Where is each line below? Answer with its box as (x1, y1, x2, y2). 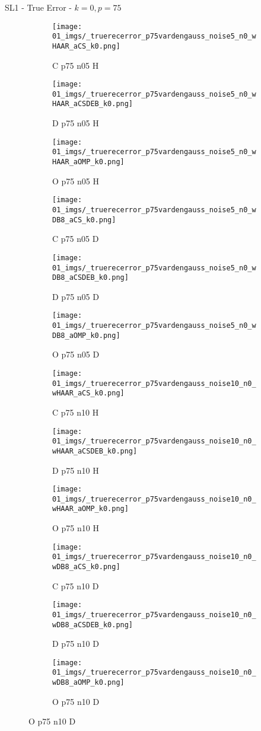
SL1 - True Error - (5, 1, 72, 13)
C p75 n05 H (52, 59, 99, 71)
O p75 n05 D (52, 348, 100, 360)
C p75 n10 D (52, 579, 99, 592)
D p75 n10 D (52, 637, 99, 650)
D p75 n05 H (52, 117, 99, 129)
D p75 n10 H (52, 464, 99, 476)
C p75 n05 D (52, 232, 99, 245)
